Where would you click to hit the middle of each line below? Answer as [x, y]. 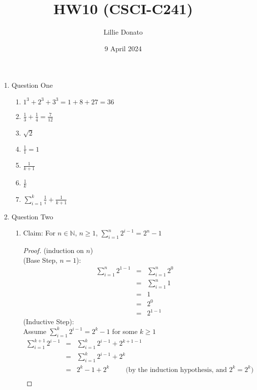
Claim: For [39, 233]
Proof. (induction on [54, 250]
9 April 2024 [123, 48]
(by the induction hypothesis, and [176, 370]
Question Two [32, 216]
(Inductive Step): [49, 322]
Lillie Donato [123, 32]
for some [125, 331]
